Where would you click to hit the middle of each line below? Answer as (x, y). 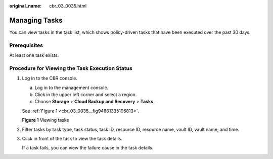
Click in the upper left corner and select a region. (86, 94)
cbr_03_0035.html (68, 6)
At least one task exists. (34, 55)
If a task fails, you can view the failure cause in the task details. (88, 148)
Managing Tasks (36, 20)
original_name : (26, 6)
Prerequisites (26, 45)
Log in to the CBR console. (50, 78)
